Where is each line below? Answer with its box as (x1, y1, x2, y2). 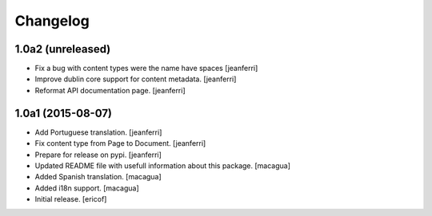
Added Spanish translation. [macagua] (34, 172, 162, 182)
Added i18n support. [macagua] (34, 183, 139, 193)
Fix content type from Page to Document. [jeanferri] (34, 139, 206, 148)
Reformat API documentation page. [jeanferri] (34, 85, 186, 95)
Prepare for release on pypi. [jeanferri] (34, 150, 162, 159)
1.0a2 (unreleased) (14, 42, 111, 56)
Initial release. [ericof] (34, 194, 107, 204)
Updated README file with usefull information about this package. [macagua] (34, 160, 291, 171)
